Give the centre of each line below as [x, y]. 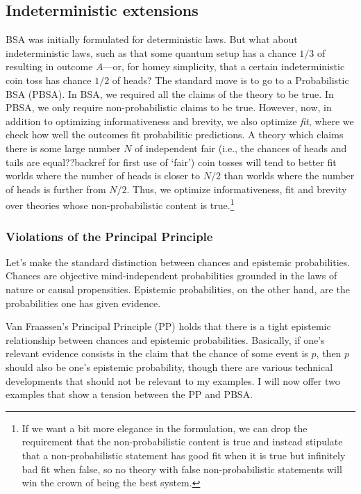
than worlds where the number [289, 175]
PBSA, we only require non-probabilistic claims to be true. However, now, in [169, 107]
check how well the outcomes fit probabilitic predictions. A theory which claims [175, 134]
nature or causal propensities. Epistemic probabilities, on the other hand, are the [178, 289]
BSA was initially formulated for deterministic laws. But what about [152, 39]
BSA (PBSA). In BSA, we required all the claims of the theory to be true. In [170, 93]
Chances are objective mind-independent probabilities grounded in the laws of [171, 275]
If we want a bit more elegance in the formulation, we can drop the [165, 428]
